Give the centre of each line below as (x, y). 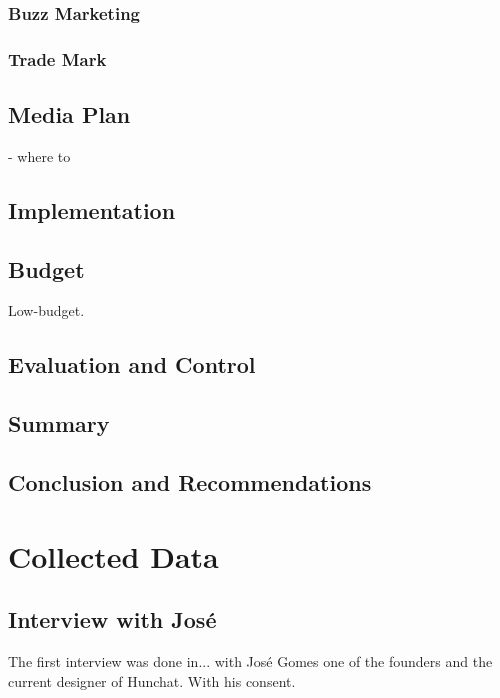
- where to (39, 155)
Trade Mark (57, 58)
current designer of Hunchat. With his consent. (152, 680)
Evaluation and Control (132, 364)
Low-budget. (46, 310)
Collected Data (113, 555)
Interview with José (112, 619)
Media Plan (69, 114)
